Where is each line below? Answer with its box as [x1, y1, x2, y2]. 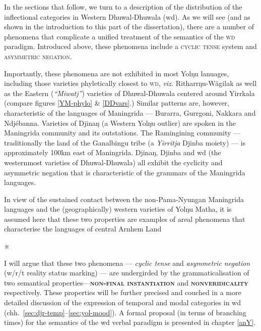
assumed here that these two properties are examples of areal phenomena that [4, 213, 245, 224]
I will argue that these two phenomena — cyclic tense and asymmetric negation [4, 257, 250, 268]
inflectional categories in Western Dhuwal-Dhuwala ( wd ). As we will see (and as [4, 11, 250, 22]
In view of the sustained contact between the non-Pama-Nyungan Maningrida [4, 194, 244, 204]
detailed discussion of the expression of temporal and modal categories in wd [4, 297, 241, 308]
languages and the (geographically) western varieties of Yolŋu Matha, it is [4, 204, 232, 214]
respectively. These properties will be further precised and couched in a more [4, 287, 241, 298]
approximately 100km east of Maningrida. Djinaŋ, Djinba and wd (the [4, 147, 221, 158]
